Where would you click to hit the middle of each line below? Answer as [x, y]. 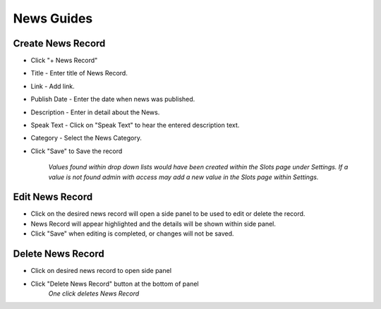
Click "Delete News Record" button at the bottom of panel [115, 284]
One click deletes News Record [94, 293]
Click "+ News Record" [64, 61]
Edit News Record [53, 197]
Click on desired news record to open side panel [101, 271]
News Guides [53, 18]
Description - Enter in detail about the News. [95, 112]
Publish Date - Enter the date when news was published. [113, 99]
